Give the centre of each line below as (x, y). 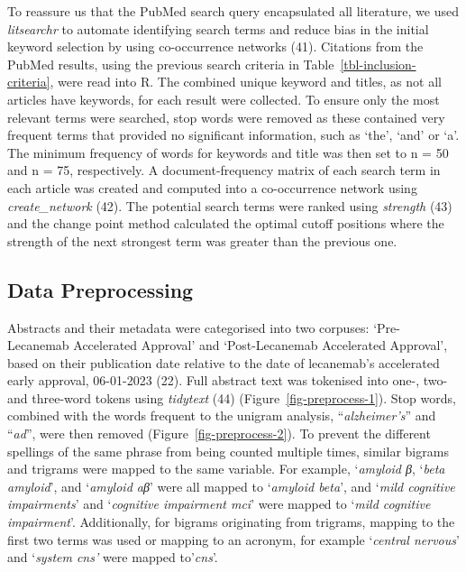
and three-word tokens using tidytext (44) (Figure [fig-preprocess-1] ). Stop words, (232, 397)
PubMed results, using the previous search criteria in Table (171, 64)
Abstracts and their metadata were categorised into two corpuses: (188, 327)
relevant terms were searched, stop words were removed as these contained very (226, 117)
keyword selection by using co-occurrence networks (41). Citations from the (215, 46)
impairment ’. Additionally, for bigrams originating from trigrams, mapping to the (231, 522)
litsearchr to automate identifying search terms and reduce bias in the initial (218, 28)
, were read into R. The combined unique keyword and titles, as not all (246, 82)
